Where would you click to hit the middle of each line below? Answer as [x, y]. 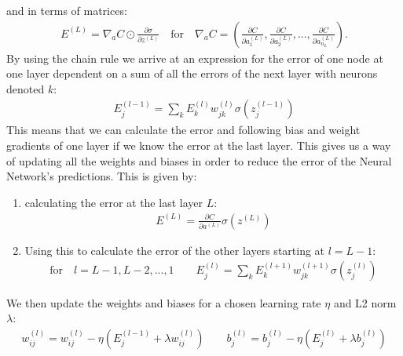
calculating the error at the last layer [114, 202]
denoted [26, 88]
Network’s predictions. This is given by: [102, 176]
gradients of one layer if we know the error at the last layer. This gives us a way [199, 145]
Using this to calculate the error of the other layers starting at [175, 250]
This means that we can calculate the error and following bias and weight [183, 130]
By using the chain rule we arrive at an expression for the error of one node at [195, 58]
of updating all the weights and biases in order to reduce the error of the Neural [199, 160]
